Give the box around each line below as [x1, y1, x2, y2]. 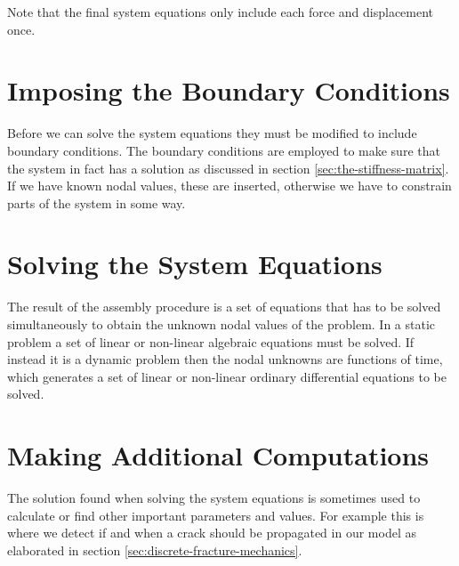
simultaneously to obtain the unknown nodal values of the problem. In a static [7, 315, 436, 333]
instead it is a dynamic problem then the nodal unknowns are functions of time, [7, 350, 443, 368]
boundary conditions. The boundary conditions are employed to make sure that [7, 141, 440, 159]
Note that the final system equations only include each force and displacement [7, 3, 434, 20]
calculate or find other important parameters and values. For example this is [7, 505, 424, 524]
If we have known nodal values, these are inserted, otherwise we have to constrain [7, 176, 452, 195]
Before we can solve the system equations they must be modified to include [7, 124, 417, 142]
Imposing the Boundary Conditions [7, 72, 450, 109]
